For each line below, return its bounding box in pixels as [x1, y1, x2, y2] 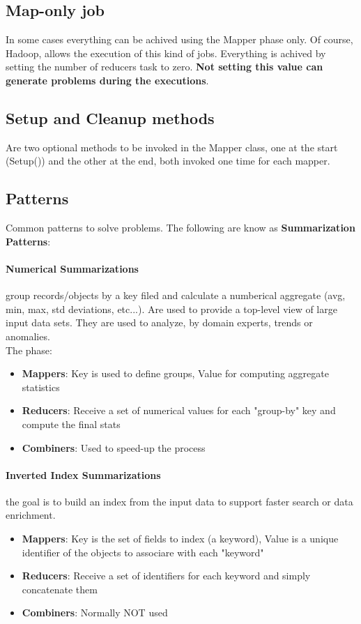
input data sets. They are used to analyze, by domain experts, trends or [6, 315, 313, 330]
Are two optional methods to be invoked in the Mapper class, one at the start [6, 139, 338, 154]
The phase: [6, 342, 52, 357]
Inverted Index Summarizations [6, 467, 161, 482]
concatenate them [22, 581, 98, 596]
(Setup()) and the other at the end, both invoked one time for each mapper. [6, 153, 330, 168]
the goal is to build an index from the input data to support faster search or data [6, 494, 353, 508]
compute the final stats [22, 416, 121, 431]
